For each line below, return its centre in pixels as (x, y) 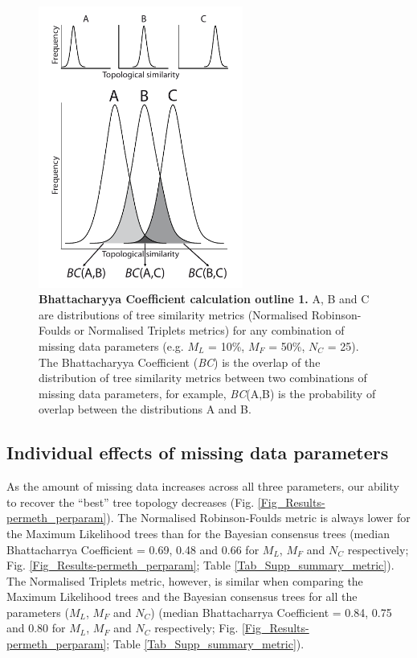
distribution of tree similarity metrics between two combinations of (203, 378)
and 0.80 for (36, 628)
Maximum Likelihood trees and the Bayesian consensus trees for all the (182, 596)
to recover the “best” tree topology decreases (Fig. (131, 502)
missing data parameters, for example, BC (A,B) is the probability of (207, 393)
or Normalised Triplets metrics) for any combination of (209, 330)
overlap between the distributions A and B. (145, 409)
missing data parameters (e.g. (111, 345)
